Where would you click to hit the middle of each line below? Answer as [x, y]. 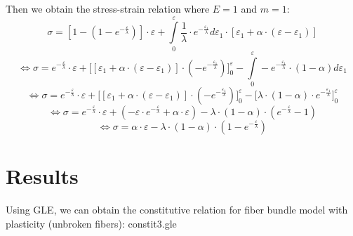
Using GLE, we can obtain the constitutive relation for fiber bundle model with [177, 209]
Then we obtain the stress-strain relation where [108, 8]
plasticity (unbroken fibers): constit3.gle [91, 223]
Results [42, 176]
